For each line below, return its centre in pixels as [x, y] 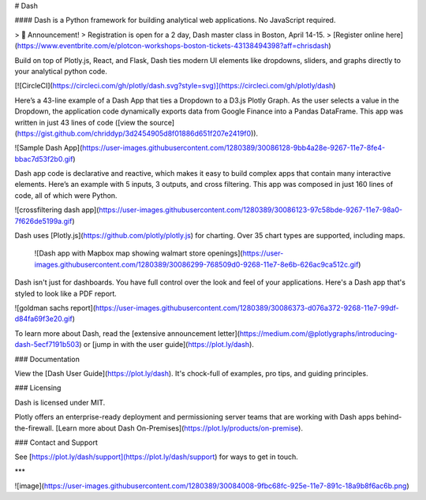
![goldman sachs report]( [55, 308]
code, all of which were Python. [66, 195]
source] [162, 122]
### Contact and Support [56, 442]
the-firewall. [34, 428]
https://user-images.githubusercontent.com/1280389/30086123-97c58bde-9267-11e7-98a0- [250, 210]
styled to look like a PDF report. [66, 293]
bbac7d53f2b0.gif [44, 159]
